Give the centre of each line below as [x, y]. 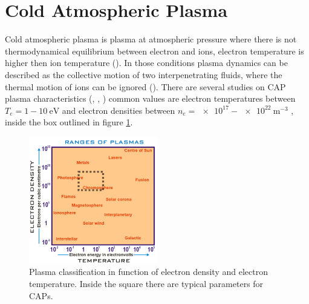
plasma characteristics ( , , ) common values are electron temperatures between [150, 98]
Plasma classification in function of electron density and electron [148, 272]
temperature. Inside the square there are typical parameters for [146, 283]
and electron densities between [119, 110]
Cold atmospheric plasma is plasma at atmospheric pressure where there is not [151, 39]
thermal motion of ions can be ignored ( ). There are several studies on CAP [145, 86]
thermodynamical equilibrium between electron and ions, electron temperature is [154, 51]
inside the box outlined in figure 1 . [69, 122]
